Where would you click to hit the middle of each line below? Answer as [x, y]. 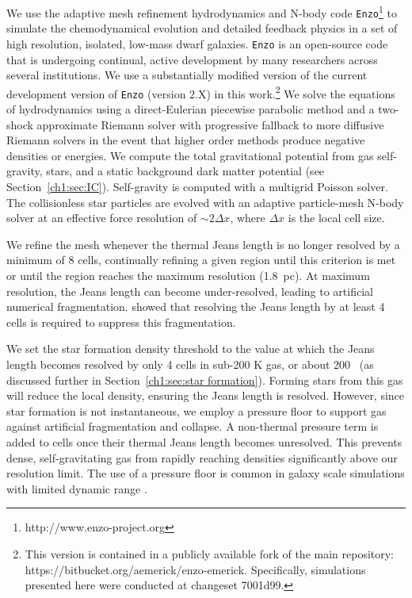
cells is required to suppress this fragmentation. [121, 322]
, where [248, 218]
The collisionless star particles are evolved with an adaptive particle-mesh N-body [205, 202]
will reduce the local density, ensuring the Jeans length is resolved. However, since [206, 395]
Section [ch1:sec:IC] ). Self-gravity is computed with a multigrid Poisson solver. [197, 187]
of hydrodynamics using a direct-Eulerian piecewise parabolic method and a [191, 109]
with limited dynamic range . [77, 488]
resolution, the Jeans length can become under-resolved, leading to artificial [190, 291]
